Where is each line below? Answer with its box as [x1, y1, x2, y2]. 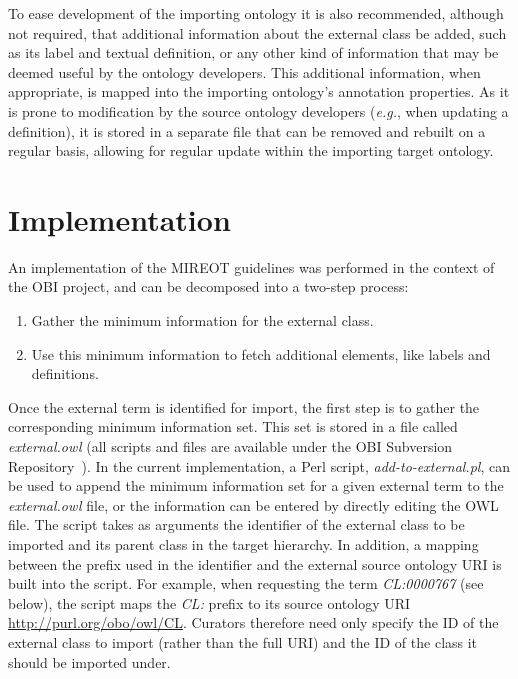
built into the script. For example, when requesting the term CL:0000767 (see [8, 573, 484, 594]
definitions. [31, 363, 99, 384]
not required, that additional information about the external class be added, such [8, 22, 507, 43]
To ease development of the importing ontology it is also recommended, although [8, 3, 504, 23]
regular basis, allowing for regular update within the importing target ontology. [8, 140, 494, 161]
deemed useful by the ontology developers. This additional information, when [8, 61, 481, 82]
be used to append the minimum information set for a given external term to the [8, 475, 504, 496]
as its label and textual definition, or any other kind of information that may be [8, 42, 499, 63]
